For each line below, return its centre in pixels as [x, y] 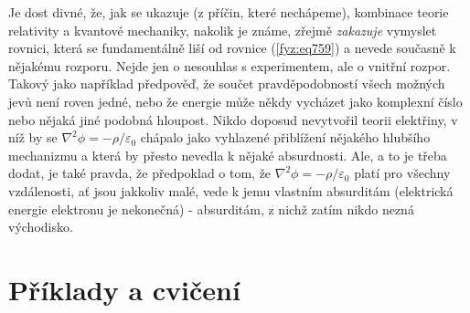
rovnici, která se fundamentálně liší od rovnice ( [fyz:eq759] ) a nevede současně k [232, 48]
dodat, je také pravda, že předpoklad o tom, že [140, 173]
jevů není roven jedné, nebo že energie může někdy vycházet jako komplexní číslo [235, 101]
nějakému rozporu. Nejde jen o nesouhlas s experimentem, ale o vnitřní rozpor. [230, 65]
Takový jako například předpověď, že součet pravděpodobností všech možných [227, 83]
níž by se [33, 137]
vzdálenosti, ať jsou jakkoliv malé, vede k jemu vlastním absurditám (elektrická [231, 190]
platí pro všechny [402, 173]
